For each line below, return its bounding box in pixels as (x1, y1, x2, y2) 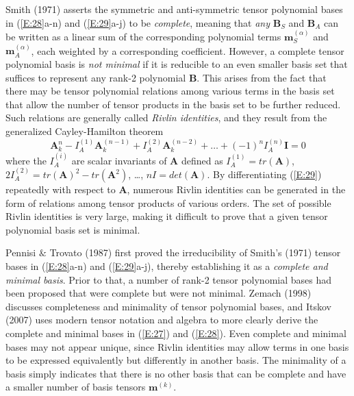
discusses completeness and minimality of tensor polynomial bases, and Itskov (5, 299, 331, 313)
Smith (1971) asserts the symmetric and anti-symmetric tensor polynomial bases (5, 2, 343, 16)
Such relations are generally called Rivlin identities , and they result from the (5, 110, 327, 125)
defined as (181, 153, 223, 167)
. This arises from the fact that (197, 70, 327, 84)
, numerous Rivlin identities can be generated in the (127, 182, 346, 197)
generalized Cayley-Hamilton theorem (5, 123, 164, 138)
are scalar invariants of (71, 153, 167, 167)
